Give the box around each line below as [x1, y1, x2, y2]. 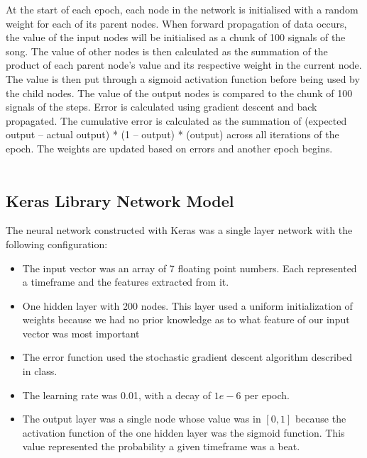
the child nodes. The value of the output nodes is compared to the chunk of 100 [6, 85, 353, 100]
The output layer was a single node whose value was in [22, 411, 261, 426]
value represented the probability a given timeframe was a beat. [22, 439, 300, 454]
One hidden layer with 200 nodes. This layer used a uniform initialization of [22, 298, 353, 313]
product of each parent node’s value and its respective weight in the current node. [6, 57, 362, 72]
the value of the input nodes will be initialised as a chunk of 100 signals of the [6, 30, 346, 45]
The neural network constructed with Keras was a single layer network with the [6, 223, 353, 238]
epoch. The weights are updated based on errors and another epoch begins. [6, 140, 333, 155]
